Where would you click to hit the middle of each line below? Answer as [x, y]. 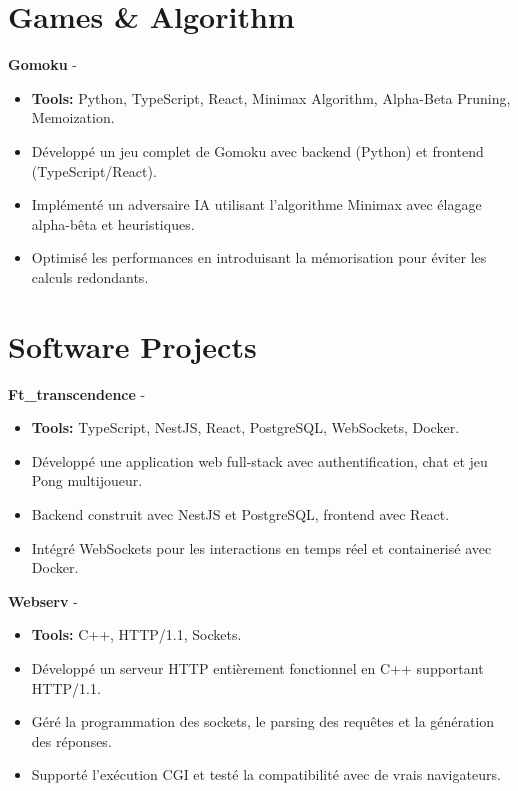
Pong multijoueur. [87, 480]
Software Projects [132, 345]
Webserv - [43, 600]
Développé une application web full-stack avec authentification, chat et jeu [259, 460]
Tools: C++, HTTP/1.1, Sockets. [136, 634]
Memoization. [73, 117]
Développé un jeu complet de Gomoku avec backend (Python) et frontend [257, 150]
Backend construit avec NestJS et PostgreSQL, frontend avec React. [240, 513]
